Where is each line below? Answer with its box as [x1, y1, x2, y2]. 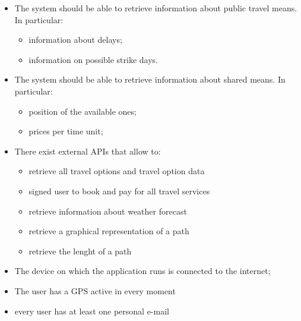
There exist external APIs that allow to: [14, 144, 161, 157]
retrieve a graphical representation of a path [28, 225, 189, 237]
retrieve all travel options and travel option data [28, 165, 205, 177]
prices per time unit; [28, 125, 103, 137]
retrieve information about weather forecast [28, 204, 187, 217]
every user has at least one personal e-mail [14, 304, 169, 317]
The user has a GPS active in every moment [14, 284, 176, 297]
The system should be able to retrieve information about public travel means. [14, 2, 297, 14]
